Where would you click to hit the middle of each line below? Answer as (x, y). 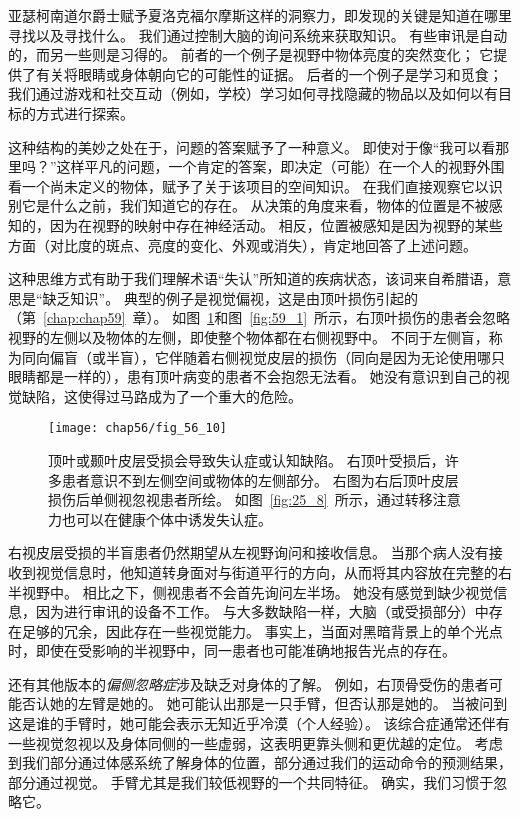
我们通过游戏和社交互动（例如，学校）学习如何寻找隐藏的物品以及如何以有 (253, 93)
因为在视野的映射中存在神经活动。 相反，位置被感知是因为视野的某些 (276, 224)
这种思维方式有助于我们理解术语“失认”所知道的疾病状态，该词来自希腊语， (253, 278)
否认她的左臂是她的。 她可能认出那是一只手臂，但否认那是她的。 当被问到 (264, 703)
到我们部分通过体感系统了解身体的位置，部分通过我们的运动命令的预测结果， (260, 762)
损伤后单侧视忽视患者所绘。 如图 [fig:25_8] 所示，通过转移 (240, 499)
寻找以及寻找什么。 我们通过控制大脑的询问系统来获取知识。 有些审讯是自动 (258, 34)
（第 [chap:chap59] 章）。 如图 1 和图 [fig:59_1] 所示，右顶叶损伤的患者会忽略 (259, 317)
